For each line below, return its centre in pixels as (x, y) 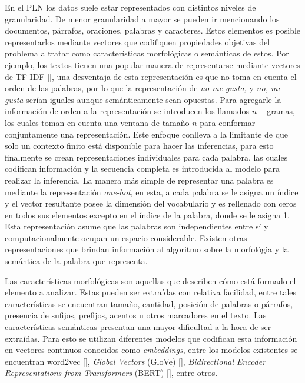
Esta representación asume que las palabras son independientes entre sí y (137, 226)
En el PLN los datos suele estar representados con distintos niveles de (130, 7)
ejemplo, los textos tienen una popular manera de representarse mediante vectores (152, 64)
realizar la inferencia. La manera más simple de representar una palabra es (139, 180)
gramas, (281, 111)
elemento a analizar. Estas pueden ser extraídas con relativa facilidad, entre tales (151, 292)
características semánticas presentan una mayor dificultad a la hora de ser (138, 327)
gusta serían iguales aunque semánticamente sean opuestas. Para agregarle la (143, 99)
